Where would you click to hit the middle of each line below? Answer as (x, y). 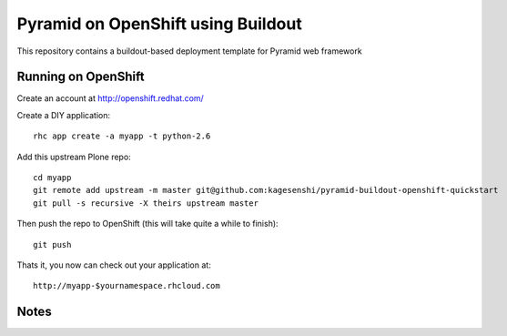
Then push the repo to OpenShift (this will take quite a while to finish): (147, 224)
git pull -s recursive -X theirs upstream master (146, 203)
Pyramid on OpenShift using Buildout (159, 24)
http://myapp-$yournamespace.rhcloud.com (127, 286)
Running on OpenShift (81, 77)
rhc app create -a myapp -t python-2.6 (122, 136)
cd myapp (52, 178)
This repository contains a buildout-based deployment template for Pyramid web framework (190, 51)
